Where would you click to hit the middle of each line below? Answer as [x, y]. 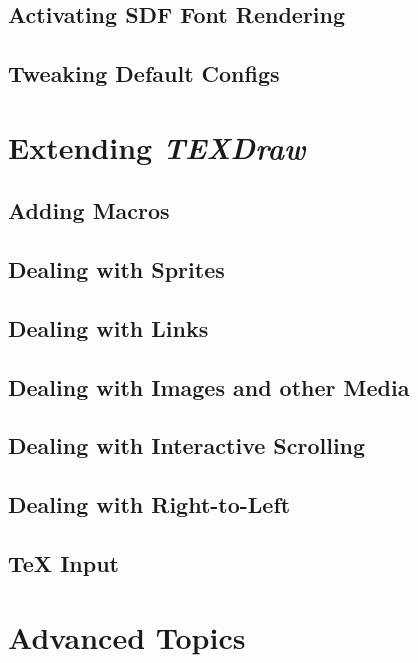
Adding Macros [89, 210]
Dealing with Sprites [116, 269]
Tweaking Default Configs [144, 73]
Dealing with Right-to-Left [149, 504]
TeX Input [63, 563]
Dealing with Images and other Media [209, 386]
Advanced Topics [127, 636]
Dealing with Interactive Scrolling [187, 445]
